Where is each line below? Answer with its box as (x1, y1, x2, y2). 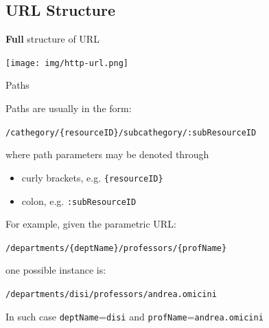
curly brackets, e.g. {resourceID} (21, 170, 163, 184)
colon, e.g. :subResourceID (21, 193, 137, 208)
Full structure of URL (5, 32, 100, 46)
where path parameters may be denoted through (5, 147, 209, 162)
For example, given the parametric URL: (5, 217, 176, 231)
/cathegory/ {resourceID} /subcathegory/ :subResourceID (5, 127, 257, 138)
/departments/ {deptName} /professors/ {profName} (5, 243, 227, 253)
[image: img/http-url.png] (5, 58, 128, 68)
